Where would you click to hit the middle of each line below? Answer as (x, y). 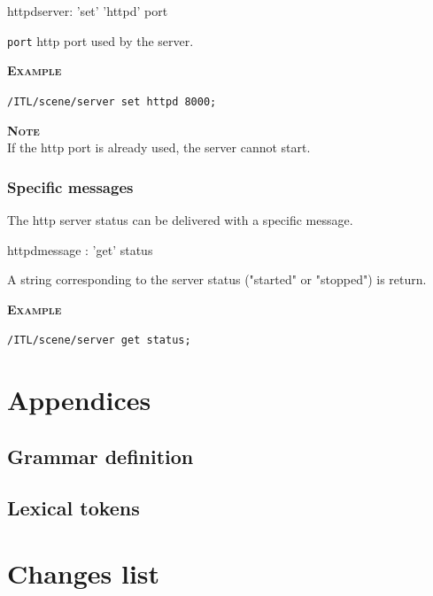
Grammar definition (101, 456)
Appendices (79, 400)
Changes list (84, 573)
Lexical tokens (73, 508)
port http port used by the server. (101, 40)
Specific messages (70, 186)
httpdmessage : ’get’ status (80, 249)
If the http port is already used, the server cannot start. (159, 147)
